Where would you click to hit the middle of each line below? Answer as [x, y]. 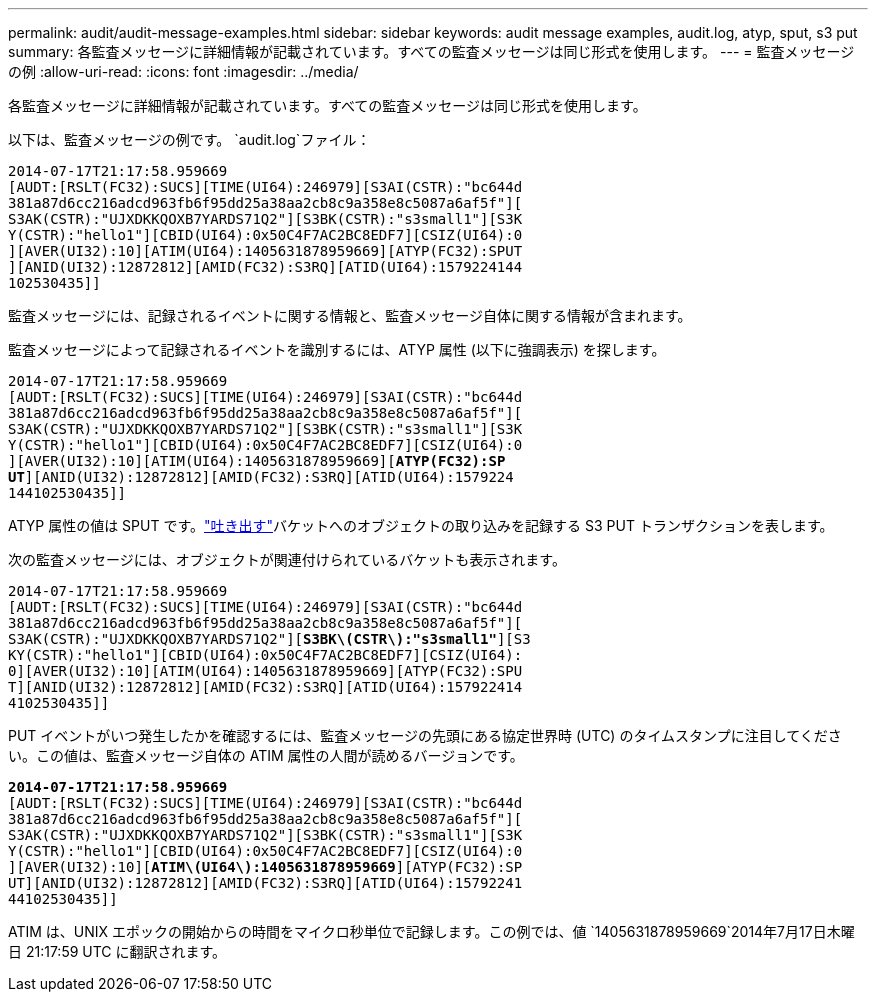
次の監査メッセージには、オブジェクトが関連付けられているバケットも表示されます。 [287, 559]
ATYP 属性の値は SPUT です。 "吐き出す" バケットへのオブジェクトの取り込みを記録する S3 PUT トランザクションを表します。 [421, 525]
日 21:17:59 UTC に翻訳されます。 [117, 951]
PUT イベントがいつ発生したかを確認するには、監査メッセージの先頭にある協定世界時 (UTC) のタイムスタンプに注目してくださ [425, 735]
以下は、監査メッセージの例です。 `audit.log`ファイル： [189, 139]
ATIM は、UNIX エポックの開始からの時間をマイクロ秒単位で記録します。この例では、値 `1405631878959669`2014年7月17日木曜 [431, 931]
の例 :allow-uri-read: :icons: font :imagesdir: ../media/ [183, 71]
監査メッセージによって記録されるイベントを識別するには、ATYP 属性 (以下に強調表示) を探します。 [337, 349]
